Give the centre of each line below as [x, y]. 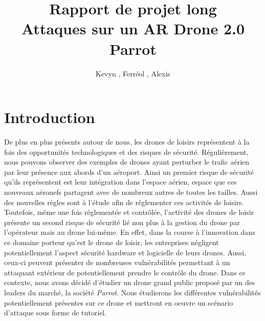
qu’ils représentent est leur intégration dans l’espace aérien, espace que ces [120, 182]
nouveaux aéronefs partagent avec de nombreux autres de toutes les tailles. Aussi [131, 192]
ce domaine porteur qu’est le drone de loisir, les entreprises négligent [112, 242]
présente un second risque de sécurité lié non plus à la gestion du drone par [122, 222]
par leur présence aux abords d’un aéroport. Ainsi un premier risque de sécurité [129, 172]
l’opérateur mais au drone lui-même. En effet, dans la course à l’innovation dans [130, 232]
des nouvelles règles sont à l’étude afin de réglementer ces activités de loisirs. [124, 202]
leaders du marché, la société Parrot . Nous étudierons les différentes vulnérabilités [132, 292]
